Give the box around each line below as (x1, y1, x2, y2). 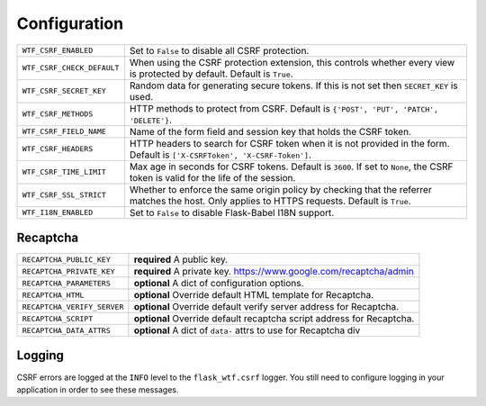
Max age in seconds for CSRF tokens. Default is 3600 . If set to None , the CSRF (129, 160, 454, 173)
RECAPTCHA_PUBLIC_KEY (22, 255, 112, 265)
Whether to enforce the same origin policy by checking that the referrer (129, 183, 432, 195)
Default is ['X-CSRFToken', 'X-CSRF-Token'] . (129, 149, 312, 161)
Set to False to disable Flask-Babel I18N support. (129, 206, 335, 219)
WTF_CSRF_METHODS (22, 109, 94, 119)
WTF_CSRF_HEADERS (22, 144, 94, 154)
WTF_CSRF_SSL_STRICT (22, 190, 107, 200)
